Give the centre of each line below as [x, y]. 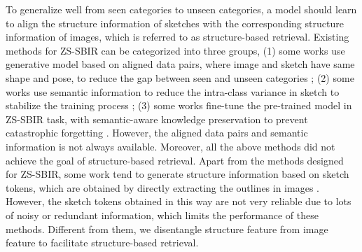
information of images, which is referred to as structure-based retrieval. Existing [177, 37]
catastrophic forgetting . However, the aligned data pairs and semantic [157, 133]
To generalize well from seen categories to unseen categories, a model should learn [181, 9]
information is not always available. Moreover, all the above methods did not [170, 146]
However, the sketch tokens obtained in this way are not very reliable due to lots [179, 201]
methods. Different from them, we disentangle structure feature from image [167, 229]
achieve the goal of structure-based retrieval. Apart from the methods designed [175, 160]
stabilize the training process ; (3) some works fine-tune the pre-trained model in [179, 105]
